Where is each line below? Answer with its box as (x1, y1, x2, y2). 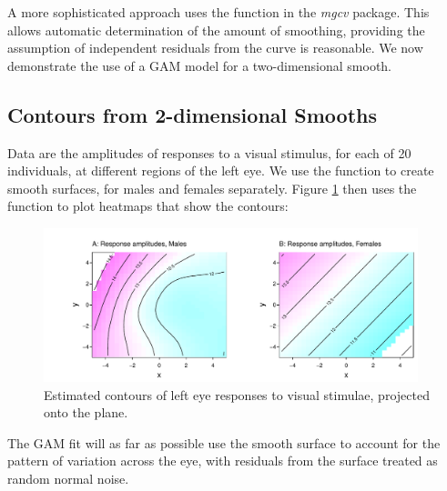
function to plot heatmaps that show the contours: (7, 196, 289, 215)
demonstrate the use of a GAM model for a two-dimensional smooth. (7, 55, 392, 75)
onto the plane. (44, 403, 128, 422)
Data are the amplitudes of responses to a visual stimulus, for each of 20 (7, 143, 411, 162)
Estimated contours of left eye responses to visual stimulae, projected (44, 385, 430, 404)
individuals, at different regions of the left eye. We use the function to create (7, 161, 434, 180)
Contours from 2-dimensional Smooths (7, 100, 377, 128)
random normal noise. (7, 469, 129, 487)
